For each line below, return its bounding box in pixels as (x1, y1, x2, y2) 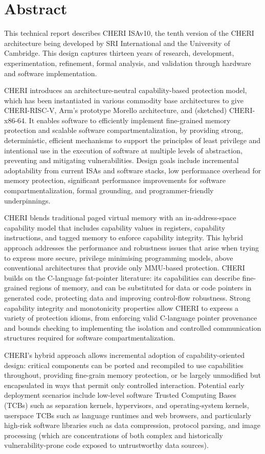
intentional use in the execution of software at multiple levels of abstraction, (4, 145, 242, 155)
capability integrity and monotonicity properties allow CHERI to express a (4, 302, 239, 313)
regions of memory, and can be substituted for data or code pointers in (29, 282, 252, 293)
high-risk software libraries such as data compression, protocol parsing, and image (4, 420, 261, 430)
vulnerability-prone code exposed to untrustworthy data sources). (4, 440, 209, 450)
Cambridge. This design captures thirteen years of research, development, (4, 48, 234, 58)
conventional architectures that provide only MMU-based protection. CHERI (4, 262, 245, 273)
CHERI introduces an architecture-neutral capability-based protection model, (4, 85, 247, 96)
